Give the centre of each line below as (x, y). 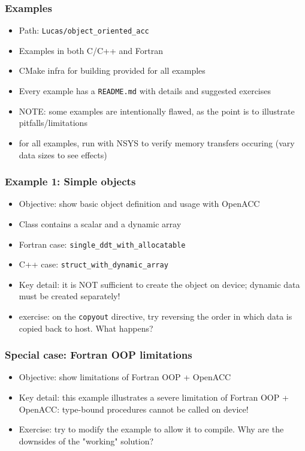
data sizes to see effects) (63, 154)
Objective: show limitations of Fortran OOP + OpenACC (125, 377)
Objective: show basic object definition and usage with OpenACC (139, 204)
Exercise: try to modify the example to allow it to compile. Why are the (151, 429)
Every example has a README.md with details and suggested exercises (145, 91)
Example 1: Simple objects (70, 181)
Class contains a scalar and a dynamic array (100, 223)
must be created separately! (70, 296)
